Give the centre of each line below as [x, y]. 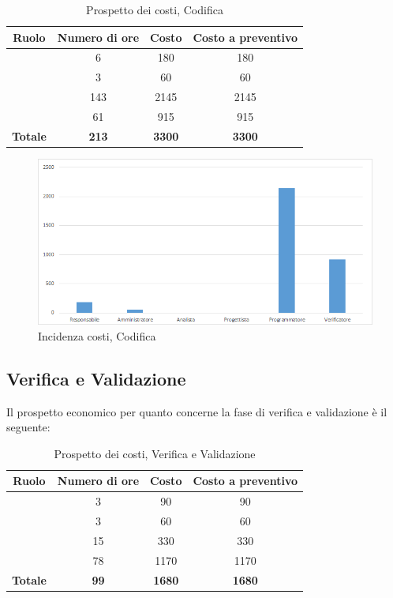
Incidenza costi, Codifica [97, 335]
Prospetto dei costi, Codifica [155, 9]
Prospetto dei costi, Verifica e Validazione [155, 453]
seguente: [28, 427]
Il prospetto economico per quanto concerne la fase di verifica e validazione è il [197, 411]
